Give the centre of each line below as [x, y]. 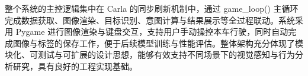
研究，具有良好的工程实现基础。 [75, 66]
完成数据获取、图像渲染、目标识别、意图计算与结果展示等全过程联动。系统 [150, 20]
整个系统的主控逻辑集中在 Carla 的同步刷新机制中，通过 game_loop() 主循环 [152, 8]
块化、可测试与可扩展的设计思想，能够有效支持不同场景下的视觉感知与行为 [150, 54]
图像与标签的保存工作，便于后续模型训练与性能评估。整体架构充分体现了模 [158, 43]
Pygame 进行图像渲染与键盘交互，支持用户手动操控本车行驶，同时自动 [152, 32]
